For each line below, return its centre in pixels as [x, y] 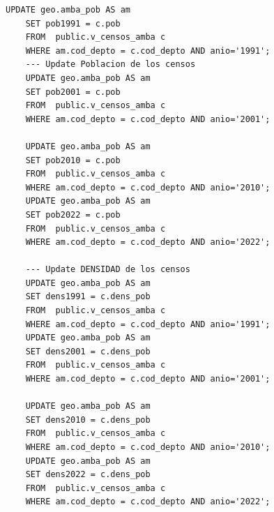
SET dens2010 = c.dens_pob [88, 420]
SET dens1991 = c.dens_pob [88, 297]
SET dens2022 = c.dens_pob [88, 475]
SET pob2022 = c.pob [73, 214]
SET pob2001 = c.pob [73, 92]
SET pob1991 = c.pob [73, 23]
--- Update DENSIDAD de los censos [108, 270]
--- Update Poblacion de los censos [111, 65]
